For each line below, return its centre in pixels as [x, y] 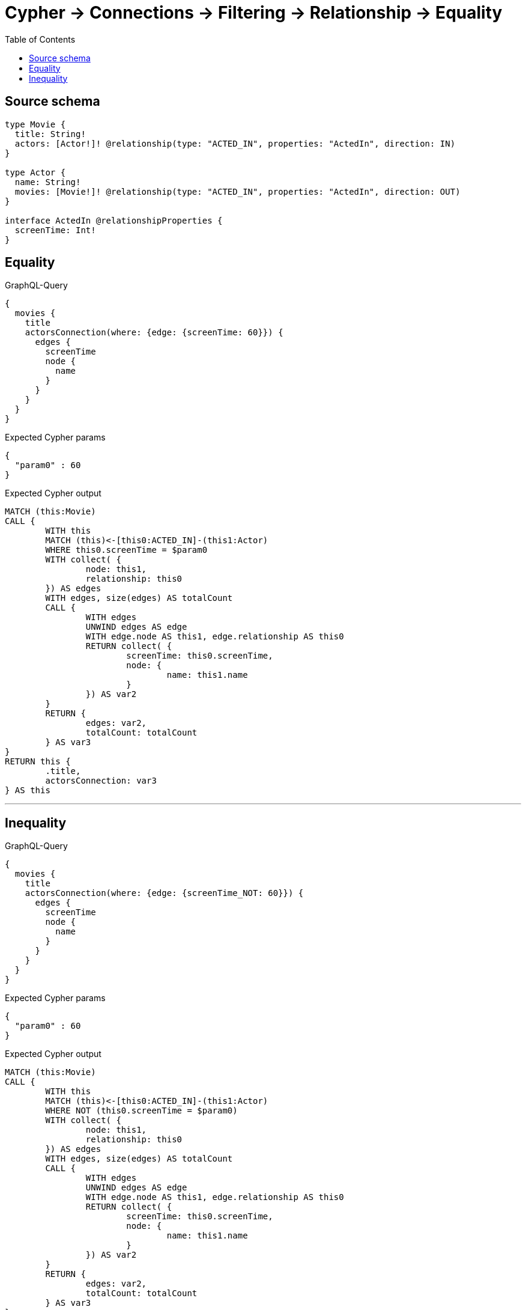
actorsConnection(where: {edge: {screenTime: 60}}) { [154, 333]
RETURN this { [38, 762]
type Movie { [35, 124]
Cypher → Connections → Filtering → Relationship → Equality [254, 13]
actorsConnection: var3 [101, 781]
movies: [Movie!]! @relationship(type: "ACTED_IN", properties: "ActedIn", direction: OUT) [237, 191]
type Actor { [35, 172]
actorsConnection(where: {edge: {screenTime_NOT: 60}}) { [164, 893]
